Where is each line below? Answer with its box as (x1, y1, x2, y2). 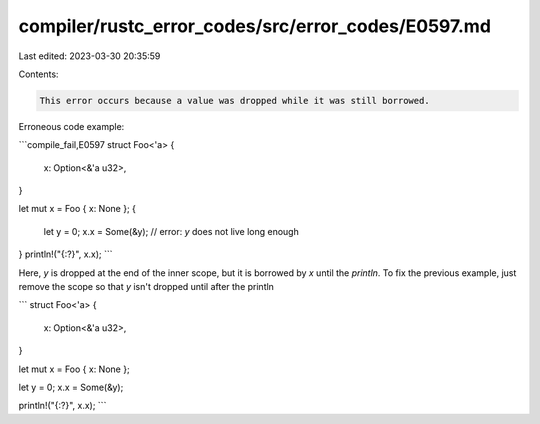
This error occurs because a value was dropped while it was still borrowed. (39, 95, 430, 106)
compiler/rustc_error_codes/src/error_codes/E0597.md (18, 15, 492, 37)
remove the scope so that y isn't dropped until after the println (18, 281, 275, 293)
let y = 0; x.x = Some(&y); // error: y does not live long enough (43, 225, 299, 237)
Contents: (18, 68, 59, 80)
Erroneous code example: (18, 120, 125, 132)
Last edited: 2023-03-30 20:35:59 (18, 50, 161, 62)
